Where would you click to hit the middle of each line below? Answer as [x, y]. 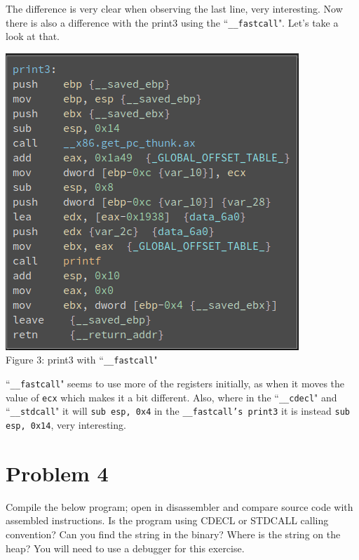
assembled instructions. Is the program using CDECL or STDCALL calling [167, 520]
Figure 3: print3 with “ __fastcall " [82, 360]
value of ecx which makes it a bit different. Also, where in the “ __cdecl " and [171, 397]
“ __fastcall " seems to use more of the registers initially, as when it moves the [175, 384]
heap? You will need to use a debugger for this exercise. [125, 548]
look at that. [33, 36]
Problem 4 [57, 473]
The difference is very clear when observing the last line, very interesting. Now [174, 8]
